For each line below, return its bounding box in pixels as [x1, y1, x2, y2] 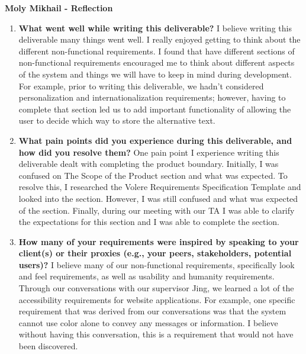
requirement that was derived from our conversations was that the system [18, 305, 286, 317]
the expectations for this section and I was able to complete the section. [18, 215, 279, 228]
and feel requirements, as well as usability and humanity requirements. [18, 270, 275, 282]
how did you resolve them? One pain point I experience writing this [18, 146, 279, 158]
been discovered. [18, 340, 78, 352]
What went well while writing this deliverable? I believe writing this [18, 21, 292, 34]
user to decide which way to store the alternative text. [18, 114, 215, 127]
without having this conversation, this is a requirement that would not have [18, 328, 294, 340]
